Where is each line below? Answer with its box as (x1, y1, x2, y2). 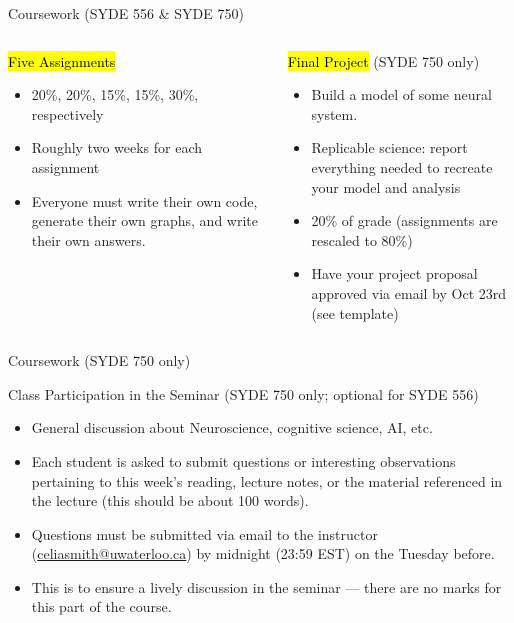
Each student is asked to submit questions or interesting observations (31, 450, 456, 471)
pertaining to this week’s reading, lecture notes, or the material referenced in (31, 470, 503, 491)
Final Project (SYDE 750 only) (287, 50, 480, 71)
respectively (31, 103, 104, 124)
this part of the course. (31, 596, 172, 617)
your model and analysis (311, 176, 461, 197)
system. (311, 103, 358, 124)
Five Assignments (8, 50, 116, 71)
